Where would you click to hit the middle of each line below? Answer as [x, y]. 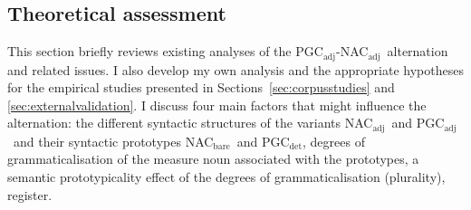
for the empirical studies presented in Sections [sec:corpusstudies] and [201, 87]
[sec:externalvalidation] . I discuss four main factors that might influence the [217, 105]
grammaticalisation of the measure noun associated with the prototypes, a [213, 159]
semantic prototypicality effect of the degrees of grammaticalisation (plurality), [226, 177]
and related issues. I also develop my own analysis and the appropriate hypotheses [235, 69]
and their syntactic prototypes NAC [113, 141]
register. [30, 194]
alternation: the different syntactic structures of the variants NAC [190, 123]
